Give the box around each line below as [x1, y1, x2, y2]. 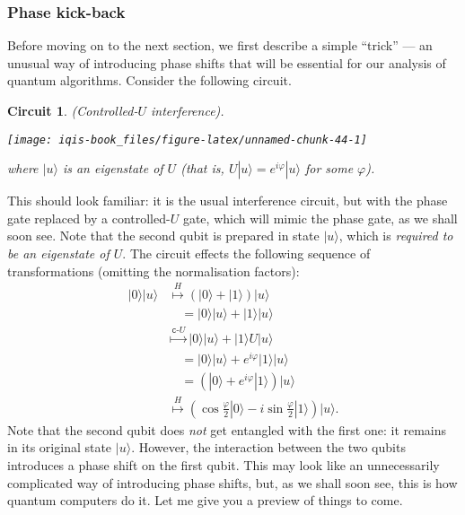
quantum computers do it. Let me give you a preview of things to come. [7, 491, 403, 510]
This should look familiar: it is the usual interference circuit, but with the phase [7, 191, 448, 210]
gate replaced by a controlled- [7, 208, 171, 227]
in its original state [7, 438, 112, 457]
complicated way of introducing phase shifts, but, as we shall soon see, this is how [7, 473, 458, 492]
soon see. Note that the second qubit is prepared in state [7, 226, 320, 245]
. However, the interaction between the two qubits [131, 438, 406, 457]
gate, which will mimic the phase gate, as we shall [182, 208, 458, 227]
